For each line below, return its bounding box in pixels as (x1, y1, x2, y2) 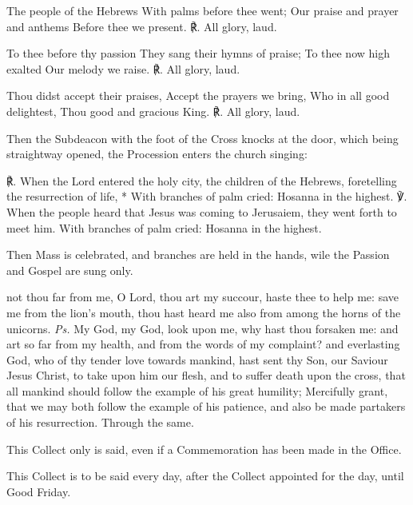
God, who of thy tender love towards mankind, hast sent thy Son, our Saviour (6, 351, 388, 368)
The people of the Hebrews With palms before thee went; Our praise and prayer (6, 2, 399, 18)
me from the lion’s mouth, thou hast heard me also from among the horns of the (6, 304, 401, 320)
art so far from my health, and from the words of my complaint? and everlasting (6, 336, 400, 352)
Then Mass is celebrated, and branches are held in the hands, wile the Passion (6, 246, 390, 263)
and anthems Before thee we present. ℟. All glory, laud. (6, 18, 277, 34)
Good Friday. (6, 483, 71, 499)
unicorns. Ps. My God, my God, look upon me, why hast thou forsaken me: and (6, 320, 399, 336)
